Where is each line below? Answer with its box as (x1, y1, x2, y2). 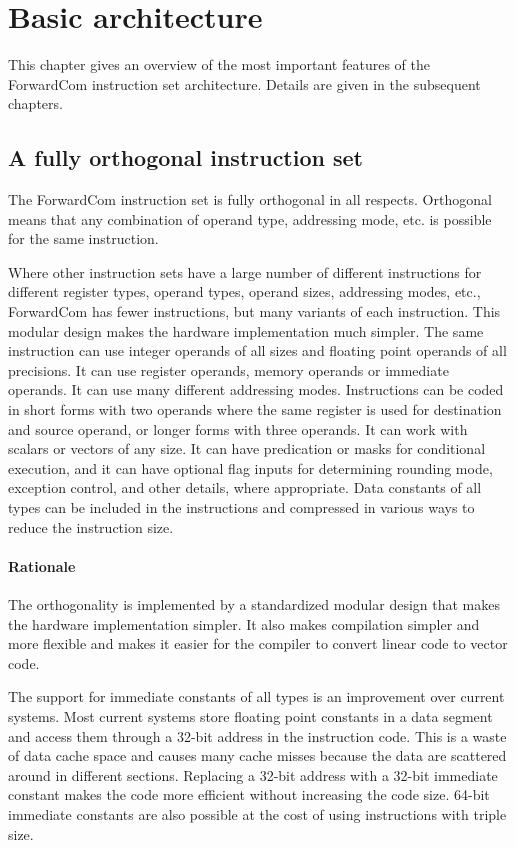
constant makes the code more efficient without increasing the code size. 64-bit (8, 784, 490, 805)
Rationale (8, 555, 76, 576)
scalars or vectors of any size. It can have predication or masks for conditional (8, 438, 486, 459)
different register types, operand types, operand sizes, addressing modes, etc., (8, 281, 481, 302)
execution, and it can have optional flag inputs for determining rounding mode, (8, 457, 493, 478)
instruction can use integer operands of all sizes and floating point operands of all (8, 340, 507, 361)
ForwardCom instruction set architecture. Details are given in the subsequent (8, 73, 481, 94)
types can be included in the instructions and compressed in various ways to (8, 497, 475, 518)
